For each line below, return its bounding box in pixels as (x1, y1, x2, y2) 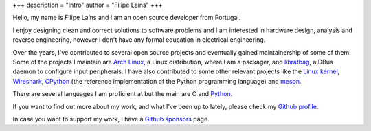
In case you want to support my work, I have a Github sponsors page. (12, 115, 210, 123)
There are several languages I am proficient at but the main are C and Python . (12, 90, 233, 98)
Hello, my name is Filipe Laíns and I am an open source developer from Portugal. (12, 14, 240, 22)
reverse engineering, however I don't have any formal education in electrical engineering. (12, 36, 266, 44)
